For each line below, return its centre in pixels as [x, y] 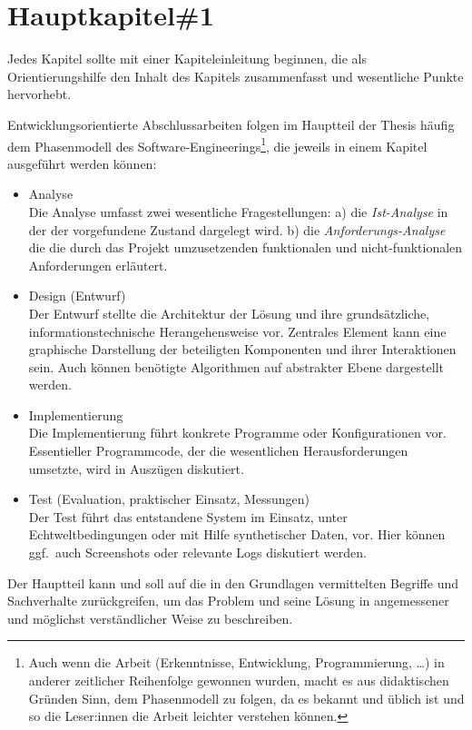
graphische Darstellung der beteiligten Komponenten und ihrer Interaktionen [242, 349]
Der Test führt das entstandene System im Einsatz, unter [188, 516]
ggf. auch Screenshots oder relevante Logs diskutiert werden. [197, 552]
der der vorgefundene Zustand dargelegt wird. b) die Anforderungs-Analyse [237, 229]
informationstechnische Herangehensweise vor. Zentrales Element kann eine [237, 331]
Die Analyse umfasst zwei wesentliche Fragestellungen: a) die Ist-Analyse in [238, 211]
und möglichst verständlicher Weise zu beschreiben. [150, 618]
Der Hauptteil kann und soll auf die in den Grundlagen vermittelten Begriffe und [233, 582]
